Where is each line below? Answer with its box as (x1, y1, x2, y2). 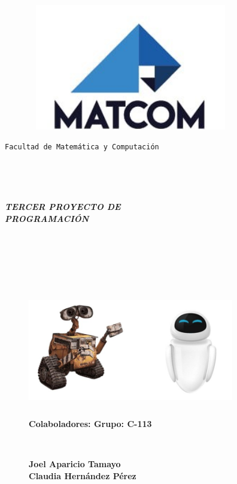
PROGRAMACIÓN (5, 212, 89, 224)
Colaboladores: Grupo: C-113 (29, 417, 152, 429)
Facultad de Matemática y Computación (5, 143, 159, 152)
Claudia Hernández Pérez (29, 469, 136, 482)
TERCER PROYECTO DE (5, 200, 121, 213)
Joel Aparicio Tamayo (29, 458, 121, 470)
